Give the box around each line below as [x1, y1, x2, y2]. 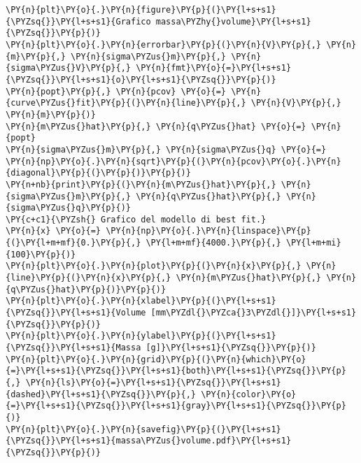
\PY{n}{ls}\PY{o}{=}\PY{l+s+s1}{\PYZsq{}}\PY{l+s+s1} [25, 378, 281, 387]
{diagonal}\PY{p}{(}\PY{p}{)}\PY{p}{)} [6, 168, 191, 178]
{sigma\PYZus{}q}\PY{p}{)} [6, 203, 131, 213]
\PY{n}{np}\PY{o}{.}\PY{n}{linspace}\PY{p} [106, 226, 311, 236]
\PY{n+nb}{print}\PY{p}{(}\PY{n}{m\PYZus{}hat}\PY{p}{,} [6, 179, 276, 190]
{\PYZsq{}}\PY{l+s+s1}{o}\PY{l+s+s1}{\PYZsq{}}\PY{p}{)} [6, 74, 276, 85]
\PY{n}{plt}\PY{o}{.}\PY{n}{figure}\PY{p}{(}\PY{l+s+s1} [6, 5, 276, 15]
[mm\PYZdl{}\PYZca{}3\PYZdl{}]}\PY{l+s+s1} [150, 308, 357, 318]
